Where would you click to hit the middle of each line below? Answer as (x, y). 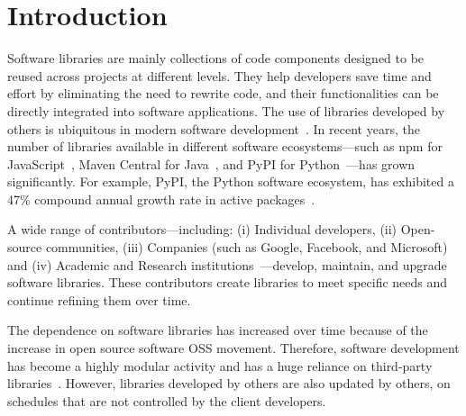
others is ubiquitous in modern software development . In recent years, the (214, 128)
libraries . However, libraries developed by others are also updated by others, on (229, 383)
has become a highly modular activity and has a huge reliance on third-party (220, 365)
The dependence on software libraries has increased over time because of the (218, 330)
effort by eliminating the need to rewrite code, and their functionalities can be (223, 93)
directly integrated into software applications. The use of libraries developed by (226, 110)
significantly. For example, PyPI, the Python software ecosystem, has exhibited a (231, 181)
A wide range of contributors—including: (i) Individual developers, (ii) (202, 229)
